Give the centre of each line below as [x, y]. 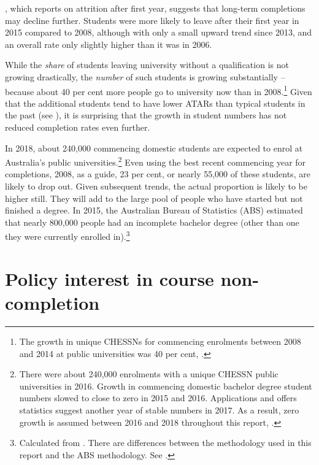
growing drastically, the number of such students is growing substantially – [145, 76]
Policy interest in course [110, 278]
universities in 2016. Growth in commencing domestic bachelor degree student [166, 386]
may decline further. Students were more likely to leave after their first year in [152, 20]
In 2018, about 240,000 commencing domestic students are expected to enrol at [154, 148]
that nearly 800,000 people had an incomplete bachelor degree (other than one [152, 222]
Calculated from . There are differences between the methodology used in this [165, 443]
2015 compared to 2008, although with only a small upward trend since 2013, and [159, 32]
